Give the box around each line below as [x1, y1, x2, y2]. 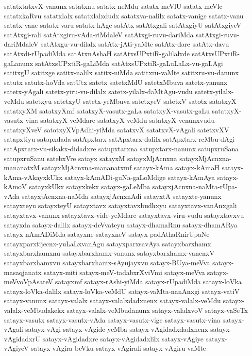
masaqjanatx [4, 267, 42, 277]
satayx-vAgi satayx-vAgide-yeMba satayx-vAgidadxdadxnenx [25, 324, 208, 334]
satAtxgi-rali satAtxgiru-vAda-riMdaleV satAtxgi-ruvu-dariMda [4, 29, 194, 39]
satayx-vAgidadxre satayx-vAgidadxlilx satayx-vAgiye [42, 333, 204, 343]
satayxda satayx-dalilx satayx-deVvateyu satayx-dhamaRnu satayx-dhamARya [4, 219, 237, 229]
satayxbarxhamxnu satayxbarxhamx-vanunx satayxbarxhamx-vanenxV [4, 248, 215, 258]
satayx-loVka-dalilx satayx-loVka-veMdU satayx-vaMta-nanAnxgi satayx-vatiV [4, 286, 240, 296]
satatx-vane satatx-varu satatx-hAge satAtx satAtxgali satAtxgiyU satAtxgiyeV [4, 20, 241, 30]
